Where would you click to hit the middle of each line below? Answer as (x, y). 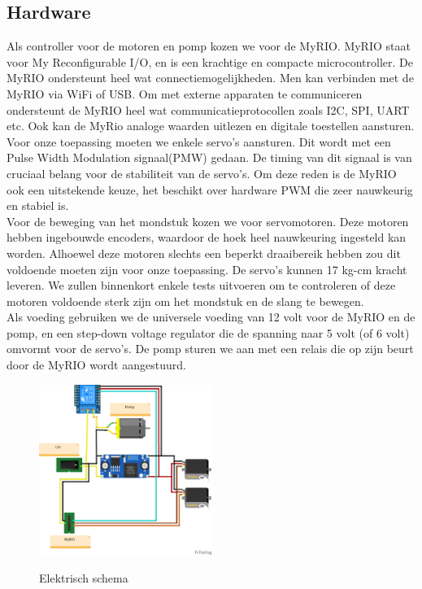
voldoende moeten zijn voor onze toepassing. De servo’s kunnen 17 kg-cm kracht (207, 269)
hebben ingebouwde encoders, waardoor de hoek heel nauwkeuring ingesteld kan (207, 237)
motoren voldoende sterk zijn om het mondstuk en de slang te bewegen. (185, 301)
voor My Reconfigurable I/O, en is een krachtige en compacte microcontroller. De (210, 61)
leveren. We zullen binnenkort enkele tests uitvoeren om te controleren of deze (201, 285)
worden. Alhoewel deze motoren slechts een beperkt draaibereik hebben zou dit (204, 253)
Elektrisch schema (84, 577)
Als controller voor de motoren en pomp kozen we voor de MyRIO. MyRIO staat (209, 46)
